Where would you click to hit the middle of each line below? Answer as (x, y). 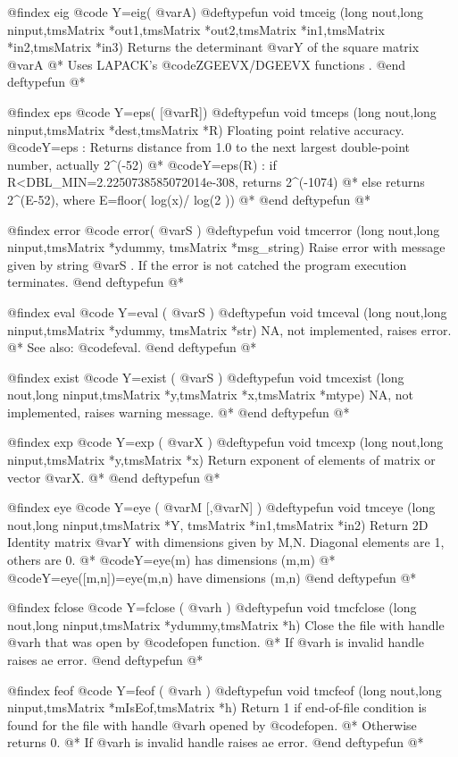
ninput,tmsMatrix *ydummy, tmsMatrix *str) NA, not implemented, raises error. (229, 329)
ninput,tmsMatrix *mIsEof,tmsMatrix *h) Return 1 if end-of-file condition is (217, 707)
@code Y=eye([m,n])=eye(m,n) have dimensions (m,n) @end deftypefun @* (212, 577)
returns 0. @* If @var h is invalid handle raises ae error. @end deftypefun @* (216, 742)
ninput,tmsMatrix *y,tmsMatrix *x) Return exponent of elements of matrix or (221, 460)
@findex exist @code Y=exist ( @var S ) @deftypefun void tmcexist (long (206, 377)
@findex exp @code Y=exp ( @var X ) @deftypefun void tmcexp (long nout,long (225, 442)
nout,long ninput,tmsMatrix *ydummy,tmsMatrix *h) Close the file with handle (226, 624)
